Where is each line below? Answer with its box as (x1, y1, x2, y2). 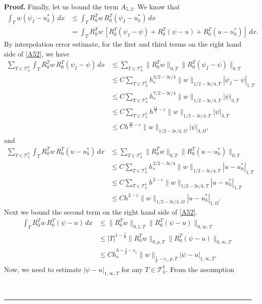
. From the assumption (166, 264, 234, 274)
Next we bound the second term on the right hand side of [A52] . (4, 207, 198, 217)
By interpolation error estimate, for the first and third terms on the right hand (4, 39, 242, 49)
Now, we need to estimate (4, 264, 82, 274)
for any (121, 264, 143, 274)
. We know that (133, 1, 180, 11)
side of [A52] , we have (4, 48, 70, 58)
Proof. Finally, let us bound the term (4, 1, 118, 11)
